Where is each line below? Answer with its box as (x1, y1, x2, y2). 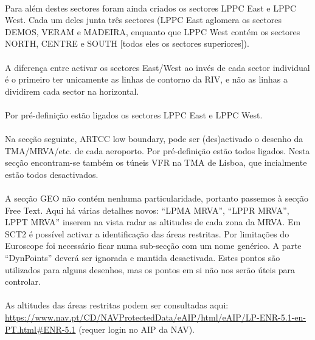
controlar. (5, 275, 41, 288)
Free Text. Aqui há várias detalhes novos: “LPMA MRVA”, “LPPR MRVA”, (5, 203, 289, 216)
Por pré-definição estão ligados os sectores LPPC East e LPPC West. (5, 108, 263, 121)
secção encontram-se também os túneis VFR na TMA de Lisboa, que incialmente (5, 156, 307, 169)
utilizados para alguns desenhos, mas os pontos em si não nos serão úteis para (5, 263, 295, 276)
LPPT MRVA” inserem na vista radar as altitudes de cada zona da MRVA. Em (5, 216, 301, 228)
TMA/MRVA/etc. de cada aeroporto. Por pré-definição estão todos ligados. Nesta (5, 144, 310, 157)
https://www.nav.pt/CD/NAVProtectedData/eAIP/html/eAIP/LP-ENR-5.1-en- (5, 311, 306, 324)
